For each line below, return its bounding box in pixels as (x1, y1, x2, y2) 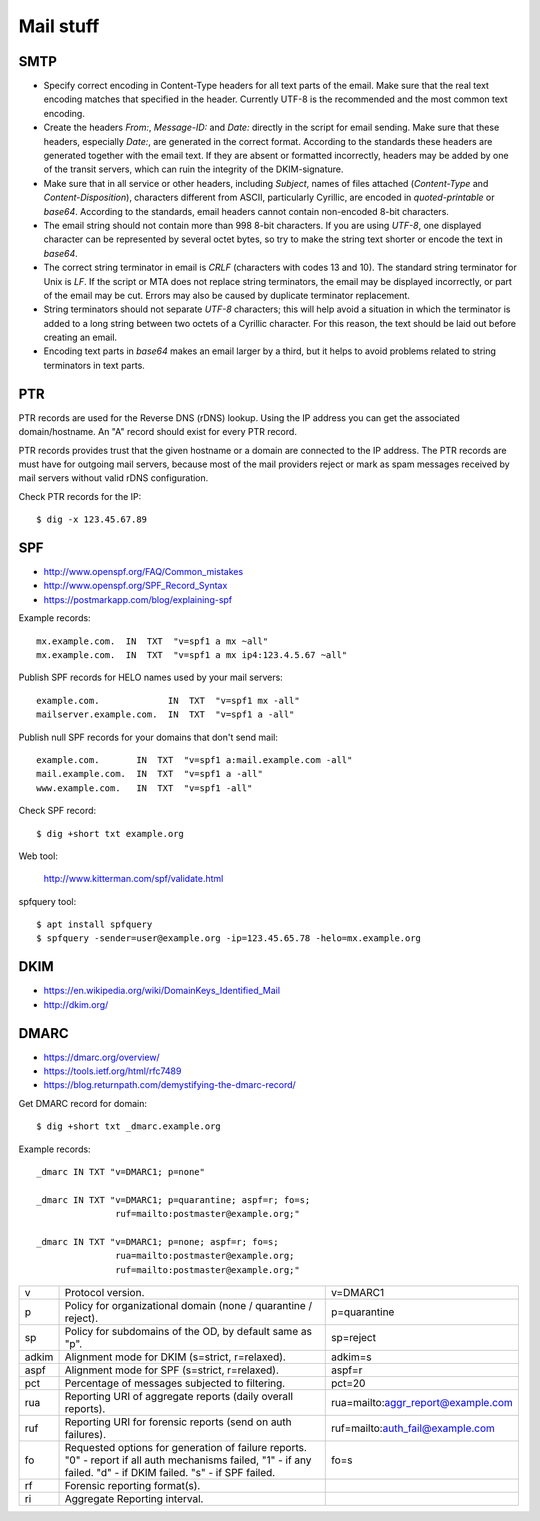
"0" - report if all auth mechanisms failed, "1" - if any (64, 1453, 312, 1467)
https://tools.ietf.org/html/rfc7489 (43, 1065, 182, 1077)
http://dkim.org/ (43, 998, 109, 1010)
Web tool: (18, 850, 59, 862)
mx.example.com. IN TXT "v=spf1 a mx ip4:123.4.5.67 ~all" (36, 649, 348, 660)
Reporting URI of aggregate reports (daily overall (64, 1390, 294, 1404)
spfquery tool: (18, 895, 77, 907)
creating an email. (43, 331, 118, 344)
